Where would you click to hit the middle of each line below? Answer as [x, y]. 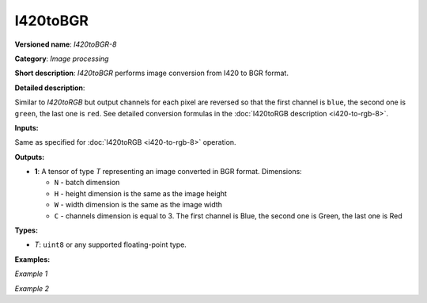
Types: [26, 230]
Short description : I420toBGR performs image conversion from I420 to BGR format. [151, 73]
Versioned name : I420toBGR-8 [66, 44]
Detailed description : [50, 88]
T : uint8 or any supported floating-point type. [111, 244]
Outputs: [30, 157]
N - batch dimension [87, 183]
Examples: [32, 259]
